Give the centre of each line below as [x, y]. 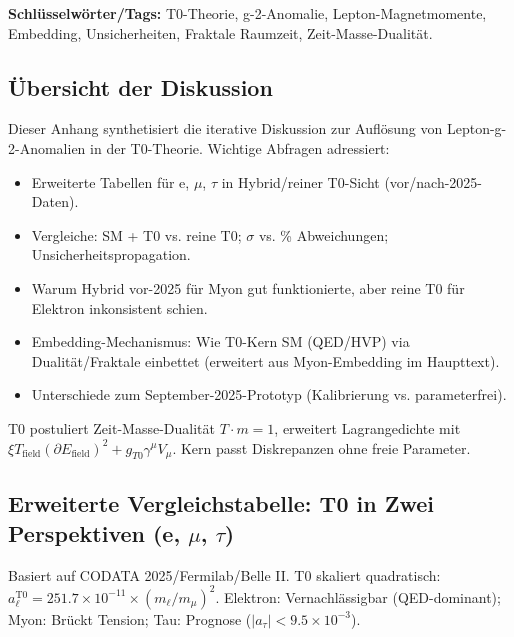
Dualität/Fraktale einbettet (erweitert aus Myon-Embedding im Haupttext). [265, 360]
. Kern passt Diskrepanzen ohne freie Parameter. [321, 447]
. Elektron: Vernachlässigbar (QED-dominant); [358, 596]
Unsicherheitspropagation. [111, 254]
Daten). [55, 201]
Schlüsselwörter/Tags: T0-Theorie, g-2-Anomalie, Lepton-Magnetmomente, [247, 13]
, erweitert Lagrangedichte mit [367, 427]
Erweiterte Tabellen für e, [110, 181]
